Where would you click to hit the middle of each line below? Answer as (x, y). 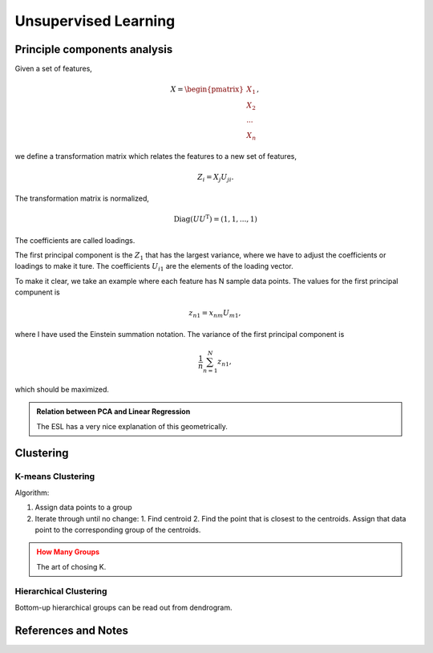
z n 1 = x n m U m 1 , (215, 314)
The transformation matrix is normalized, (82, 199)
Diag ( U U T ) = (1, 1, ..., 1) (216, 219)
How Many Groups (68, 552)
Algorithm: (32, 493)
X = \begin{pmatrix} (207, 89)
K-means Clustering (55, 477)
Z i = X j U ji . (215, 178)
